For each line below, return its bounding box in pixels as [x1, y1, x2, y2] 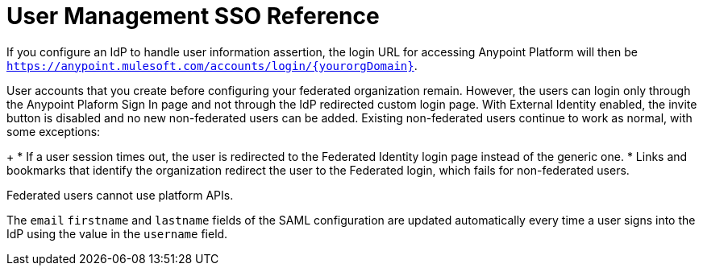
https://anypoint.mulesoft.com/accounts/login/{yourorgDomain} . [6, 58, 418, 72]
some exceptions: [6, 124, 101, 138]
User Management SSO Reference [6, 2, 380, 30]
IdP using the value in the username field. [6, 226, 228, 241]
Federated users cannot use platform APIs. [6, 188, 234, 202]
